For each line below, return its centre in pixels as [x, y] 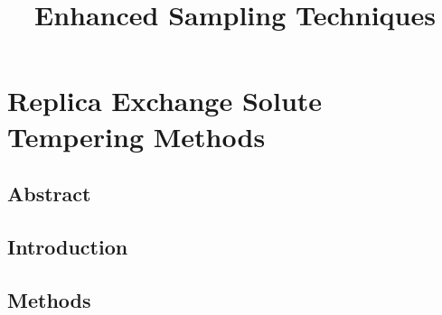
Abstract [49, 194]
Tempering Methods [136, 136]
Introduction [68, 246]
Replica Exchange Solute [165, 101]
